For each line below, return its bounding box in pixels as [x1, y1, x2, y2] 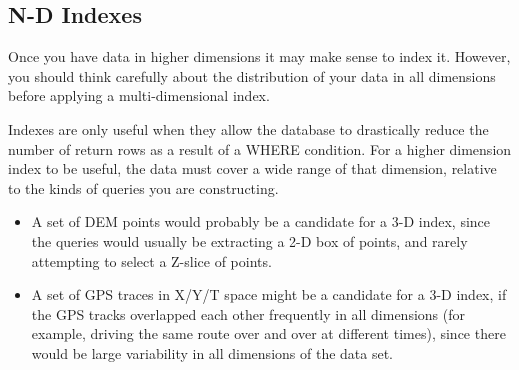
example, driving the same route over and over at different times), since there [31, 323, 506, 344]
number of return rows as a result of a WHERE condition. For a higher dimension [8, 138, 512, 159]
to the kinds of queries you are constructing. [8, 177, 279, 198]
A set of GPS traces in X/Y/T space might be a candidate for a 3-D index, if [31, 284, 507, 305]
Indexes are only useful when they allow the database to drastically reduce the [8, 118, 489, 139]
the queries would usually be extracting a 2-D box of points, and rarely [31, 230, 468, 251]
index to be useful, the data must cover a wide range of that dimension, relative [8, 158, 497, 179]
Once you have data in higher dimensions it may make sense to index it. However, [8, 46, 511, 67]
